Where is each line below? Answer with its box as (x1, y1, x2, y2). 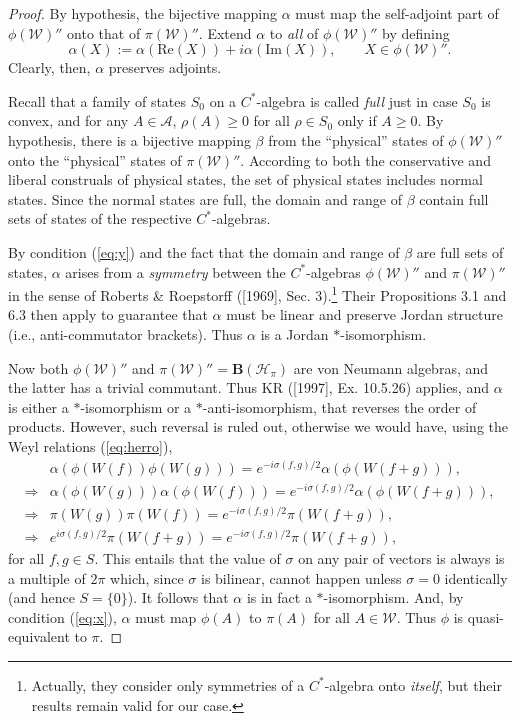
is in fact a (246, 587, 312, 608)
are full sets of (416, 241, 504, 262)
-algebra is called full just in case (256, 90, 458, 111)
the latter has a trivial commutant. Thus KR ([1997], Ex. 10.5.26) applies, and (8, 377, 489, 398)
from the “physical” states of (268, 129, 444, 150)
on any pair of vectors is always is (298, 547, 505, 568)
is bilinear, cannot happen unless (201, 567, 402, 588)
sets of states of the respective (8, 208, 192, 229)
